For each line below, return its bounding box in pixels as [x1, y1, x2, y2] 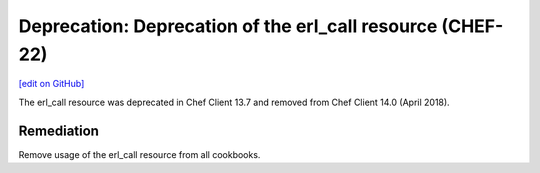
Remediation [18, 122, 100, 139]
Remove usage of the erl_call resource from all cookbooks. [18, 148, 261, 160]
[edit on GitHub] [18, 78, 85, 90]
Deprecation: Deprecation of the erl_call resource [18, 15, 438, 37]
